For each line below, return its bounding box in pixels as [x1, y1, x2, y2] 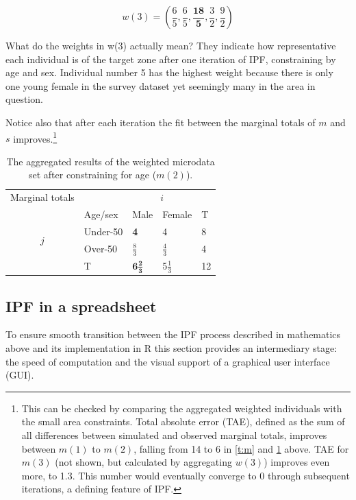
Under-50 [84, 224, 123, 238]
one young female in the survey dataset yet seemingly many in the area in [5, 78, 316, 93]
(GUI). [5, 368, 34, 382]
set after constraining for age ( [28, 167, 157, 182]
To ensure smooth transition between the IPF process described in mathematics [5, 327, 341, 342]
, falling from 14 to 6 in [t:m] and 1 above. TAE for [133, 441, 349, 455]
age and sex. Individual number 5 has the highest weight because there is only [5, 65, 333, 80]
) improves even [264, 455, 330, 469]
